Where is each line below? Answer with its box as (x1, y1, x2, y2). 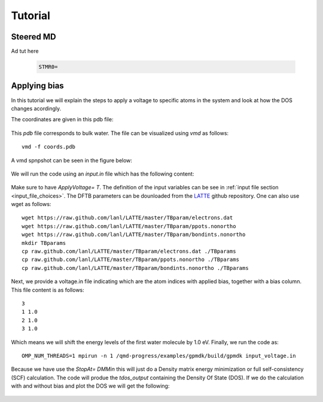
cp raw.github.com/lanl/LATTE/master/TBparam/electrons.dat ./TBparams (22, 248, 236, 255)
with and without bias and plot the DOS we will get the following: (11, 382, 170, 389)
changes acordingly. (11, 105, 62, 112)
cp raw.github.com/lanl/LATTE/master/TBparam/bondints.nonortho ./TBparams (22, 265, 249, 271)
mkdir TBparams (22, 240, 66, 246)
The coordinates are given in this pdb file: (11, 116, 114, 123)
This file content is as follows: (11, 286, 85, 293)
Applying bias (11, 81, 64, 91)
